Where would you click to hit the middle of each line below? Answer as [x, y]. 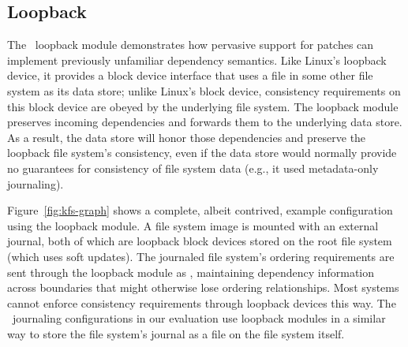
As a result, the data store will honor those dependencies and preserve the [187, 137]
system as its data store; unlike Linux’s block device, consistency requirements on [204, 90]
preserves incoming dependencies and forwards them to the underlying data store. [205, 122]
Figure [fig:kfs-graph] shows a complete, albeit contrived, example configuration [200, 210]
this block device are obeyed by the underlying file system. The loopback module [203, 106]
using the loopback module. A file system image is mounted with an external [193, 225]
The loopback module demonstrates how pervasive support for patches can [191, 45]
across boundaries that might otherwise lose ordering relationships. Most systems [203, 287]
